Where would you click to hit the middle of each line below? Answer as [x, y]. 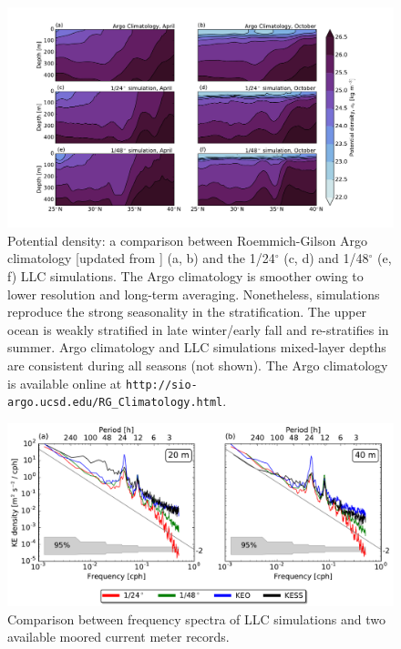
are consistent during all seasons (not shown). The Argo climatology [198, 365]
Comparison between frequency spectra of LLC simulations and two [196, 619]
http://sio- [161, 385]
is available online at [65, 383]
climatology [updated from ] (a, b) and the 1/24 [141, 258]
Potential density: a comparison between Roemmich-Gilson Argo [188, 240]
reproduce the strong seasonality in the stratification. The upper [187, 312]
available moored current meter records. [118, 637]
